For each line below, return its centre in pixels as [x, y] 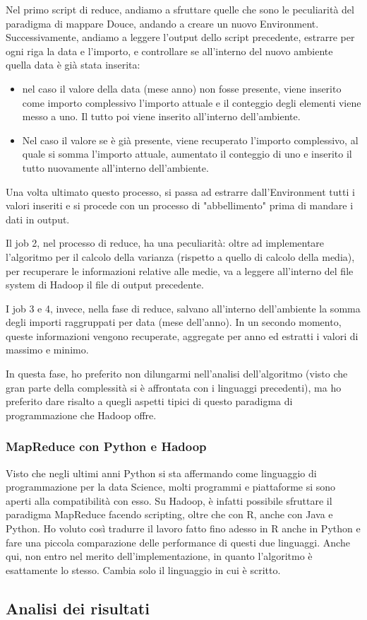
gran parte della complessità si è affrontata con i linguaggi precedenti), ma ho [174, 387]
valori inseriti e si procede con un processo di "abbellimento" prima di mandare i [180, 205]
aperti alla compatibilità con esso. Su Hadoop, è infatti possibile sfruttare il [169, 500]
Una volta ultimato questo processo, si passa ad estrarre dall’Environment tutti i [180, 191]
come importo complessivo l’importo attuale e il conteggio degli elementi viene [192, 102]
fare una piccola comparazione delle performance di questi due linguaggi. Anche [178, 542]
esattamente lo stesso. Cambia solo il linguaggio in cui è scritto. [143, 569]
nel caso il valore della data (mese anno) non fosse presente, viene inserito [182, 88]
